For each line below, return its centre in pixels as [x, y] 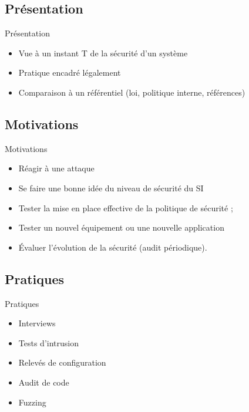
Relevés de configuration [62, 362]
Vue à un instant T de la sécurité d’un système [103, 53]
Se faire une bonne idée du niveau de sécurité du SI [111, 188]
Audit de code [44, 382]
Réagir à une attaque [56, 168]
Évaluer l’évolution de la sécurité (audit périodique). [113, 247]
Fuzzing [32, 402]
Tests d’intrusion [48, 342]
